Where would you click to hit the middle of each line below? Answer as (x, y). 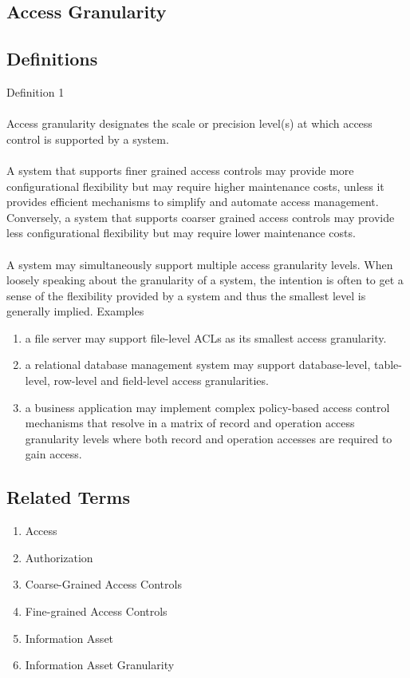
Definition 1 (35, 91)
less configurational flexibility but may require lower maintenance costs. (181, 233)
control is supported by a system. (88, 139)
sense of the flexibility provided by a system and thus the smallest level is (186, 295)
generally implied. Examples (75, 311)
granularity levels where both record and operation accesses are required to (209, 438)
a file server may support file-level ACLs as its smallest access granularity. (206, 337)
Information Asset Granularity (100, 665)
